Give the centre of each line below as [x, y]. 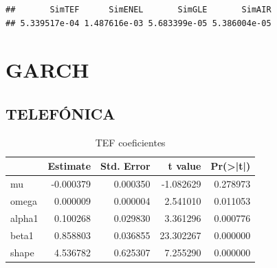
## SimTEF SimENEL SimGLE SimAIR [138, 10]
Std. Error [125, 166]
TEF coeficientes [130, 142]
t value [185, 166]
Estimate [69, 166]
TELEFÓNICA [60, 113]
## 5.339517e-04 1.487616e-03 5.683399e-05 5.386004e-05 [138, 23]
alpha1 [24, 217]
